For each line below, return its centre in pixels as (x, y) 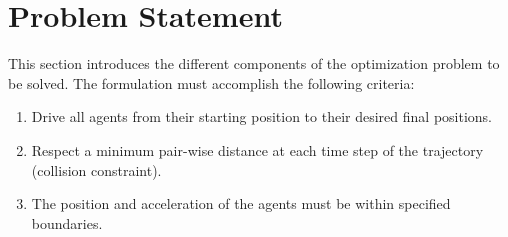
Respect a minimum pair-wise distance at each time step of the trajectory (257, 149)
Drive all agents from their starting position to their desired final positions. (262, 116)
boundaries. (67, 222)
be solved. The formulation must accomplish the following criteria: (211, 82)
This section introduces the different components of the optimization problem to (254, 63)
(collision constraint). (96, 169)
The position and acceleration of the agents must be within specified (241, 203)
